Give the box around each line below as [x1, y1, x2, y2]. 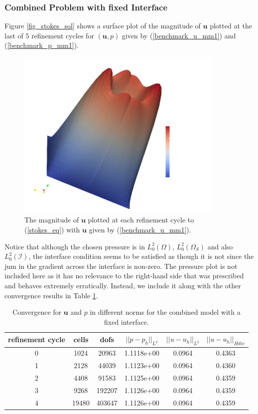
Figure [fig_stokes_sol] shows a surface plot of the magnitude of [4, 20, 201, 31]
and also [207, 241, 233, 251]
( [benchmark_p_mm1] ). [4, 40, 79, 50]
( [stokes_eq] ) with [24, 224, 80, 234]
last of [4, 30, 23, 40]
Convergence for [12, 307, 62, 317]
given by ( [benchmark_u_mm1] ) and [122, 30, 236, 40]
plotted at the [210, 20, 252, 31]
